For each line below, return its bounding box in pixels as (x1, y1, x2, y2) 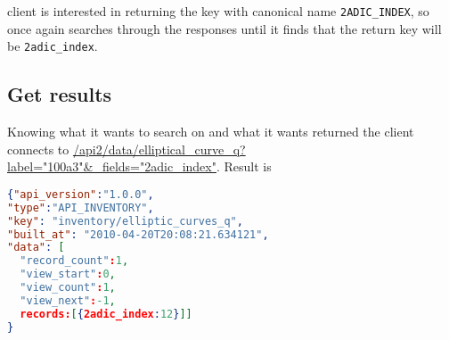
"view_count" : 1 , (20, 281, 116, 294)
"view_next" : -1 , (20, 294, 116, 307)
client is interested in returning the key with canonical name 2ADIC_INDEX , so (7, 2, 429, 20)
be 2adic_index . (7, 37, 98, 55)
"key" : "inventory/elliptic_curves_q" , (7, 214, 243, 228)
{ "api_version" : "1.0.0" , (7, 187, 154, 201)
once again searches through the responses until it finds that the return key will (7, 19, 442, 37)
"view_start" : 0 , (20, 268, 116, 281)
